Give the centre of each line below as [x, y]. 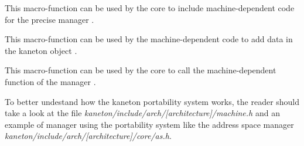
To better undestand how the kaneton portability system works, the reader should [152, 101]
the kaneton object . [41, 50]
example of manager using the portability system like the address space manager [149, 124]
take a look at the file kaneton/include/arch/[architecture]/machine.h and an [142, 113]
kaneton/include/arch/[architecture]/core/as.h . [88, 136]
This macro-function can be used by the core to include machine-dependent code [150, 8]
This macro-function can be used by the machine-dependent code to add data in [149, 39]
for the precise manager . [49, 19]
